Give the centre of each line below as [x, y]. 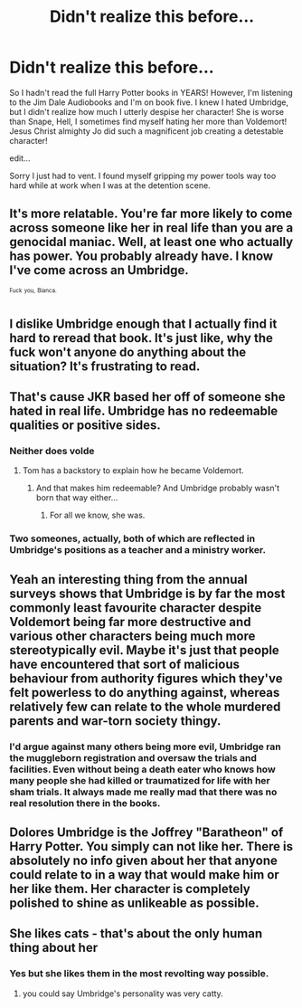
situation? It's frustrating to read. [105, 366]
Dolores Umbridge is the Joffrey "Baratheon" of [146, 832]
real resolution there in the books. [85, 803]
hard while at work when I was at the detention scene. [110, 185]
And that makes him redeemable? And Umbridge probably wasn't [158, 488]
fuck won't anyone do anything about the [128, 352]
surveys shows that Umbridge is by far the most [147, 593]
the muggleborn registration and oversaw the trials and [133, 757]
